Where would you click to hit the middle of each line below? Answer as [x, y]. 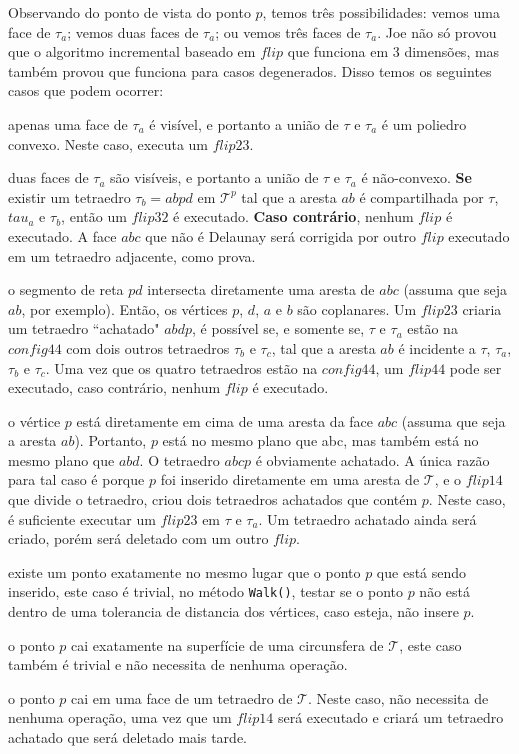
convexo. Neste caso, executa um [108, 143]
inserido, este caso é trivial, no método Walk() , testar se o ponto [205, 591]
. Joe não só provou [437, 31]
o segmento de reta [66, 289]
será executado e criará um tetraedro [390, 717]
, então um [94, 216]
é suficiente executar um [82, 518]
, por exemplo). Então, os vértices [124, 308]
